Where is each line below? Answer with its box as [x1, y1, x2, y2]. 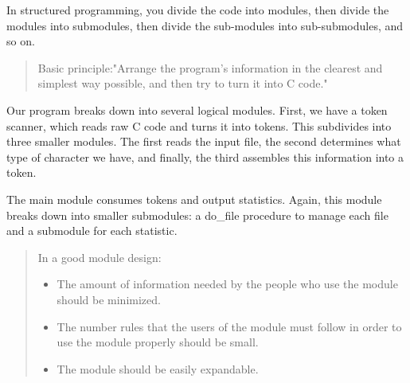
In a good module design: [37, 248, 162, 265]
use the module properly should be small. [57, 334, 259, 350]
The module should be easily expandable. [57, 360, 259, 377]
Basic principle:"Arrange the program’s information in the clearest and [37, 59, 383, 76]
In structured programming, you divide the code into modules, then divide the [6, 2, 389, 18]
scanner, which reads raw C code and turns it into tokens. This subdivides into [6, 117, 392, 134]
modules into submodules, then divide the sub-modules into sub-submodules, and [6, 17, 404, 33]
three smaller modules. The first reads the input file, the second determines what [6, 133, 401, 150]
